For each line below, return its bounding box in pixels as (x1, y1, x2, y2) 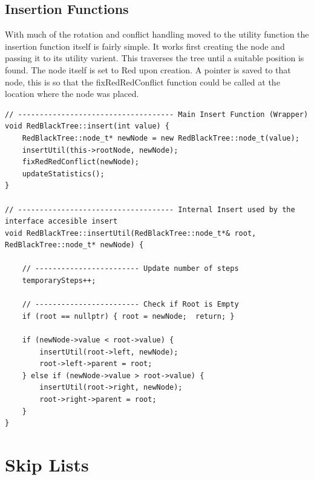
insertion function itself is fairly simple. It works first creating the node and (5, 39, 285, 52)
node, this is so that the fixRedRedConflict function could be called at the (5, 75, 280, 88)
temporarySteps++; (22, 276, 96, 285)
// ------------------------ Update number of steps (22, 264, 239, 273)
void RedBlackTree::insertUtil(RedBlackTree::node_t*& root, (5, 228, 257, 238)
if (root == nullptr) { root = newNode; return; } (22, 312, 235, 321)
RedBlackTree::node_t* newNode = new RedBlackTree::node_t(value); (22, 133, 299, 142)
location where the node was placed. (5, 87, 139, 100)
